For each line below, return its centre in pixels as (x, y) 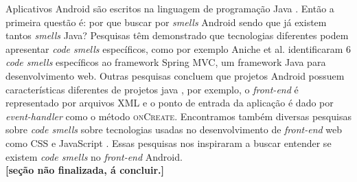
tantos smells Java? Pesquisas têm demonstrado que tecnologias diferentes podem (177, 35)
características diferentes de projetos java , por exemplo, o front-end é (152, 89)
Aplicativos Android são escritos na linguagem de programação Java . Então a (170, 8)
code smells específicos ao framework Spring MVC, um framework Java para (166, 62)
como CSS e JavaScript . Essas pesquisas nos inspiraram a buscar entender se (169, 143)
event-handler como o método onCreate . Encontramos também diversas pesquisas (178, 116)
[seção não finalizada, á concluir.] (85, 170)
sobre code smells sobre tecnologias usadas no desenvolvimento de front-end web (174, 129)
